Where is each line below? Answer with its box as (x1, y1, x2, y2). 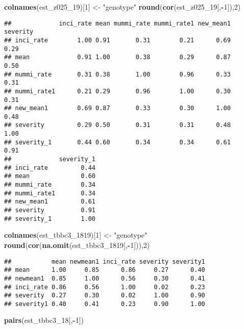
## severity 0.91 (4, 207, 95, 214)
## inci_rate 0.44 (4, 164, 95, 171)
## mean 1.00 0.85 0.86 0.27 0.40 (4, 266, 205, 274)
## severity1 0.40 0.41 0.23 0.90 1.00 (4, 300, 205, 308)
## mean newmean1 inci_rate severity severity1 (4, 258, 205, 265)
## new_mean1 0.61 (4, 198, 95, 206)
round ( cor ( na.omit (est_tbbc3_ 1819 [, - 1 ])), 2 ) (4, 239, 150, 250)
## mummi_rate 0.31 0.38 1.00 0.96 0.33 (4, 70, 231, 78)
